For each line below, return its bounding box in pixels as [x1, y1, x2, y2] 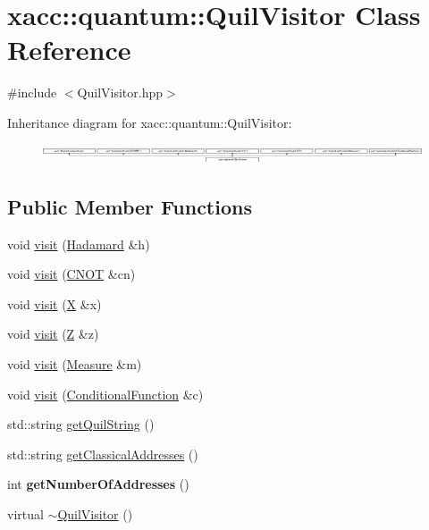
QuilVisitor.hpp [77, 83, 164, 102]
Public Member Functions [7, 192, 252, 220]
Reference [7, 31, 131, 68]
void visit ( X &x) [7, 294, 102, 313]
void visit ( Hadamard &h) [7, 234, 150, 253]
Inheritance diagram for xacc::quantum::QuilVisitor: [7, 113, 292, 131]
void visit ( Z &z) [7, 324, 99, 343]
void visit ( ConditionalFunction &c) [7, 384, 204, 403]
